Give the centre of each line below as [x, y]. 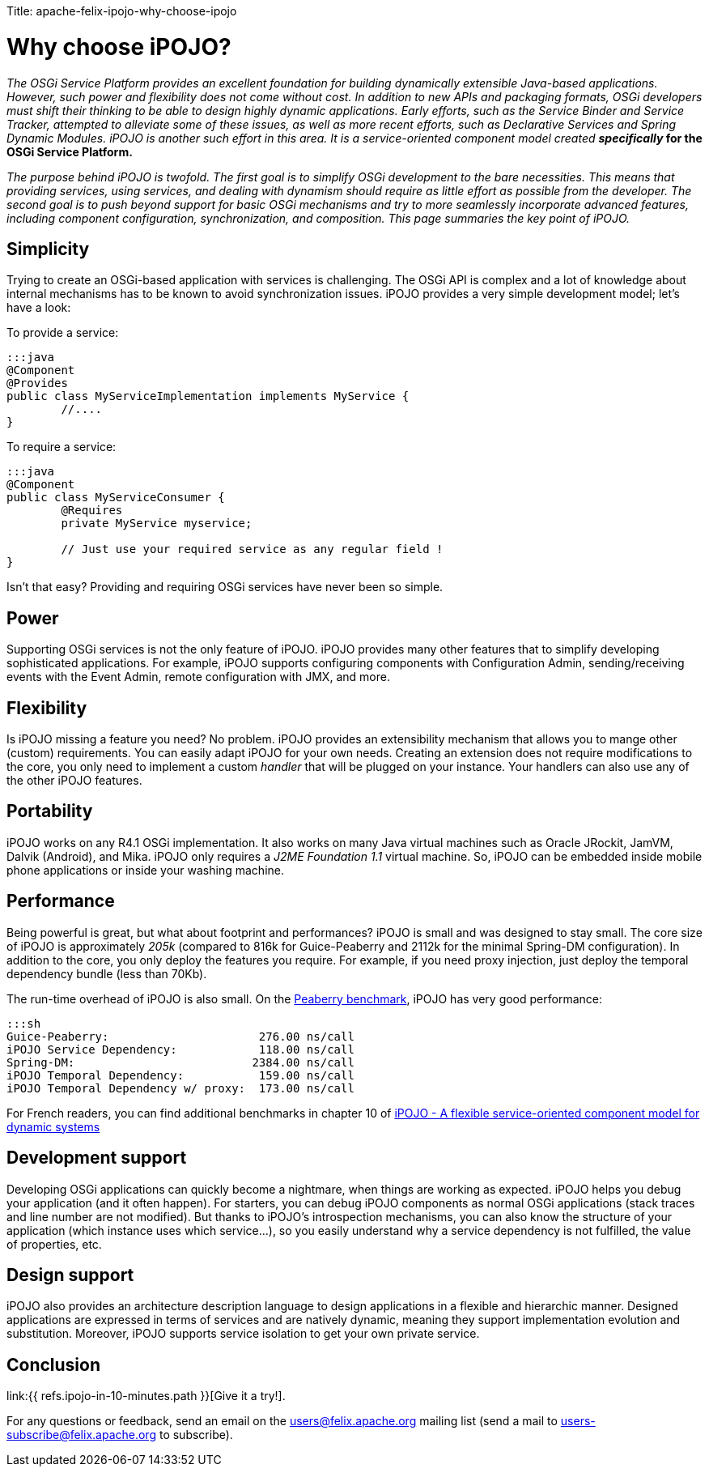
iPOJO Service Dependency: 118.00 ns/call [180, 1049]
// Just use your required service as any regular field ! [252, 549]
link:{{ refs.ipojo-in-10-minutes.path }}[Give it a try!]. [146, 1396]
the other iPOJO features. [74, 781]
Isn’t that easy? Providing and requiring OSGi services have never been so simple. [225, 587]
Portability [50, 811]
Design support [70, 1275]
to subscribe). [196, 1435]
